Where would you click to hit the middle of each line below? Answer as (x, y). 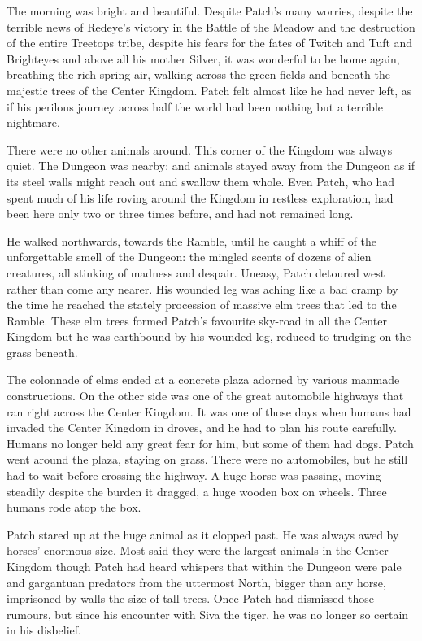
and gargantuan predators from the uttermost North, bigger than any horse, (196, 582)
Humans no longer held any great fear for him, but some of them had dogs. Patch (210, 443)
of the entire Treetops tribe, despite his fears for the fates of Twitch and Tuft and (210, 43)
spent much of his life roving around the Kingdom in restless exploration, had (200, 197)
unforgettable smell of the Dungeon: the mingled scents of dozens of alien (189, 257)
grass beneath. (42, 352)
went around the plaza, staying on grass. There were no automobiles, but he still (207, 459)
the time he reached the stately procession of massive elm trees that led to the (202, 305)
